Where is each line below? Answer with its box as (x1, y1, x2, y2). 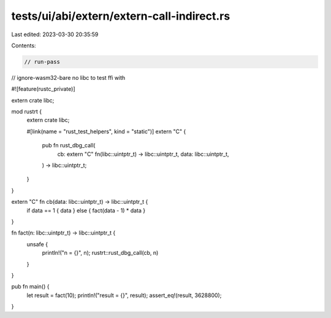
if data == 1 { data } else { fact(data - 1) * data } (26, 206, 146, 214)
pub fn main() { (11, 283, 50, 290)
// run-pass (24, 58, 61, 65)
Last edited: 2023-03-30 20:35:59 (11, 31, 99, 38)
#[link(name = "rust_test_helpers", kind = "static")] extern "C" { (26, 128, 186, 135)
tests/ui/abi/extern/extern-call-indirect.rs (11, 9, 230, 23)
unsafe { (26, 240, 48, 248)
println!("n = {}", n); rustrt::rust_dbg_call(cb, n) (42, 249, 159, 257)
